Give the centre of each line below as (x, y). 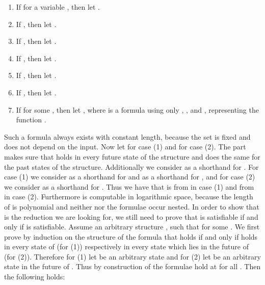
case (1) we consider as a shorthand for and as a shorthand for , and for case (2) (130, 177)
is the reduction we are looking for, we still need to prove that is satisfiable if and (131, 216)
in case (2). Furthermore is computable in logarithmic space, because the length (129, 197)
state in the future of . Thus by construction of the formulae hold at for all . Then (132, 266)
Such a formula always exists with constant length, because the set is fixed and (127, 136)
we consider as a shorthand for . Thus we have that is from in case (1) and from (129, 186)
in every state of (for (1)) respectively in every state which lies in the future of (126, 247)
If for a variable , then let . (58, 7)
